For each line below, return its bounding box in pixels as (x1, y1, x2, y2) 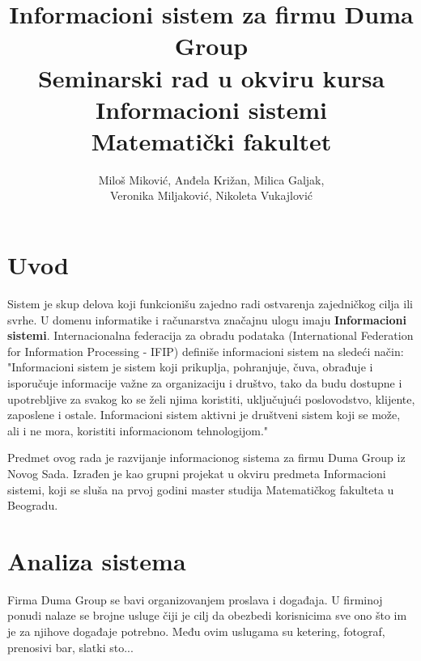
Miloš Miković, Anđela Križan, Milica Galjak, (98, 171, 325, 188)
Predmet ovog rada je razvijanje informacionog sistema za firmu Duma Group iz (7, 449, 406, 466)
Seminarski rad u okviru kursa (37, 61, 385, 94)
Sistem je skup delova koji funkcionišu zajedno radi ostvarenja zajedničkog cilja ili (7, 295, 413, 311)
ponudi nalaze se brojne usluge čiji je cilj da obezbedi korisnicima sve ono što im (7, 607, 407, 624)
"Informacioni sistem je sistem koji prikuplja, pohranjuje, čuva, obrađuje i (7, 358, 373, 375)
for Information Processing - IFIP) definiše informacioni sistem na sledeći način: (7, 342, 404, 359)
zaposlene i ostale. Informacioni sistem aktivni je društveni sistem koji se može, (7, 406, 401, 423)
